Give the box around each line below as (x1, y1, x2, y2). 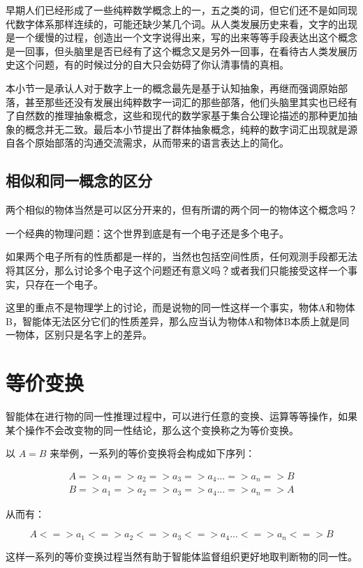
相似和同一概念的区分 (6, 170, 152, 191)
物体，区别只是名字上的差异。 (15, 327, 152, 342)
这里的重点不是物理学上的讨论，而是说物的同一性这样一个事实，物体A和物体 (6, 300, 355, 315)
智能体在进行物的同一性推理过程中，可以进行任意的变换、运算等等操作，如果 (6, 409, 357, 424)
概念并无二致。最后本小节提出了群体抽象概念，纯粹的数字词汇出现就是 (24, 121, 348, 136)
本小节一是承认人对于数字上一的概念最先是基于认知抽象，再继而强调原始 (6, 80, 338, 95)
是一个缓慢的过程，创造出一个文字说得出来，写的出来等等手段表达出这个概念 (6, 30, 357, 45)
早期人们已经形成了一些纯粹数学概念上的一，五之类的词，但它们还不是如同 (6, 3, 348, 17)
